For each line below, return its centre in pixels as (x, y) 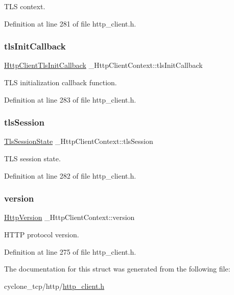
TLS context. (25, 6)
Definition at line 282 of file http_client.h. (70, 175)
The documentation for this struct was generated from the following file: (117, 269)
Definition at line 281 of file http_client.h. (70, 23)
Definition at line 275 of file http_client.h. (70, 251)
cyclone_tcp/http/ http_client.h (54, 286)
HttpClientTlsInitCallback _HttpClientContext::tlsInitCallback (103, 65)
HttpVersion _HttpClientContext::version (69, 217)
